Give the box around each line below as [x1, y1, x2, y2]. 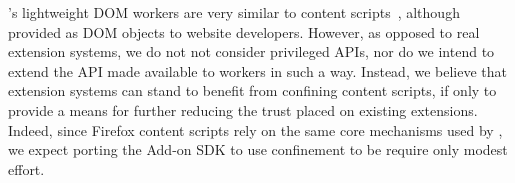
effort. [8, 158, 45, 179]
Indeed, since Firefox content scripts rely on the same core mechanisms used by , [8, 119, 503, 140]
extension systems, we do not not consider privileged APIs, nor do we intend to [8, 41, 495, 62]
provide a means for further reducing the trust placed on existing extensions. [8, 99, 478, 120]
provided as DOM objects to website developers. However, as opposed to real [8, 21, 480, 42]
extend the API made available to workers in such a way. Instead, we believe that [8, 60, 507, 81]
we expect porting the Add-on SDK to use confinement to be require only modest [8, 139, 508, 160]
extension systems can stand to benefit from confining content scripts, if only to [8, 80, 497, 101]
